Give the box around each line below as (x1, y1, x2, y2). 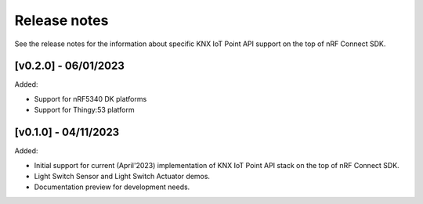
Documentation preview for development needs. (34, 182, 190, 191)
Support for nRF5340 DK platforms (34, 94, 147, 103)
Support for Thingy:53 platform (34, 106, 135, 115)
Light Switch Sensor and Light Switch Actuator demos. (34, 171, 211, 181)
